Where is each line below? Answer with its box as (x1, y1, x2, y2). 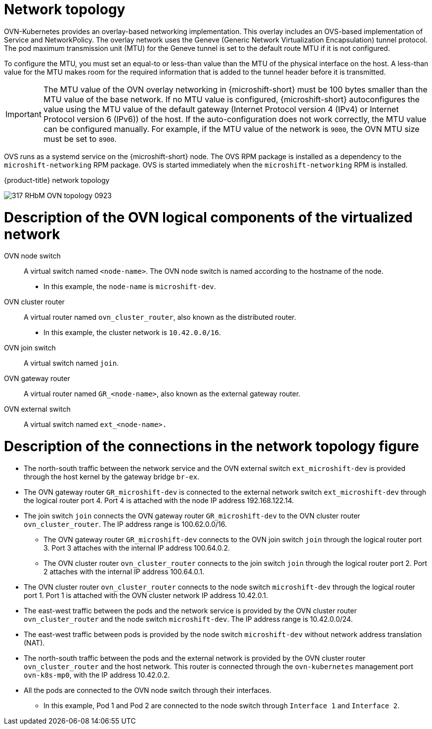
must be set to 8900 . (43, 133, 117, 144)
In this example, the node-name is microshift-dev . (43, 282, 216, 291)
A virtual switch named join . (24, 359, 119, 368)
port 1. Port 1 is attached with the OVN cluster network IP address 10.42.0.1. (24, 591, 268, 600)
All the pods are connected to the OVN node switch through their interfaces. (24, 686, 271, 694)
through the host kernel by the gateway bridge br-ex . (24, 472, 200, 481)
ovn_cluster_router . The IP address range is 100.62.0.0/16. (24, 519, 227, 528)
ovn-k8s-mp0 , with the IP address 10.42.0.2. (24, 670, 170, 679)
